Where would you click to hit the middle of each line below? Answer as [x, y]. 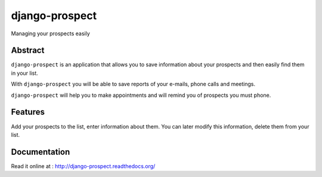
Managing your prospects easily [51, 33]
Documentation [41, 152]
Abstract [28, 51]
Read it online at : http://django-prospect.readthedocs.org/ [83, 166]
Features [28, 112]
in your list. [24, 73]
